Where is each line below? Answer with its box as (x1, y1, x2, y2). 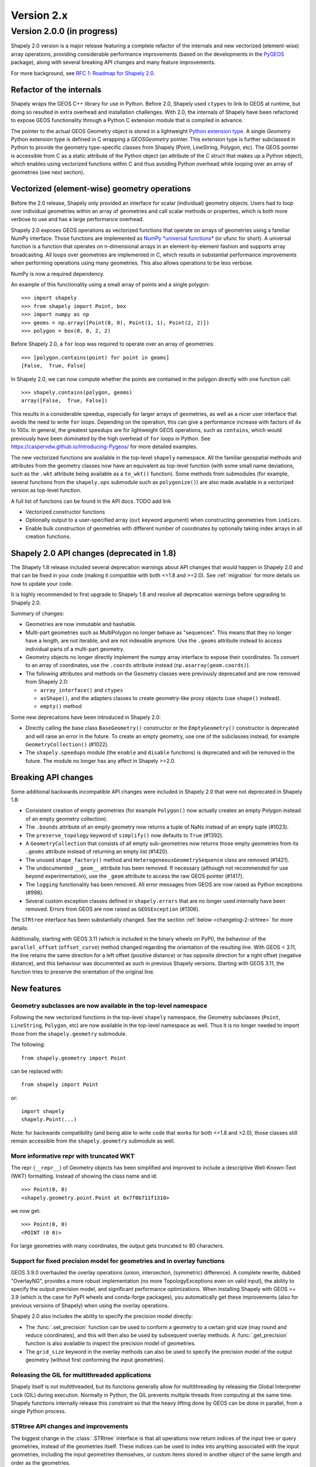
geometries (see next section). (11, 168, 85, 175)
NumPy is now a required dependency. (11, 270, 105, 277)
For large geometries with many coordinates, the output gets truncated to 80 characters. (11, 1242, 225, 1249)
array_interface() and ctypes (40, 687, 123, 694)
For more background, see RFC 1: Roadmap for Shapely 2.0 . (11, 69, 155, 76)
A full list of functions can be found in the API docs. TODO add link (11, 498, 171, 505)
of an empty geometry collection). (25, 815, 108, 822)
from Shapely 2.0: (25, 678, 69, 685)
